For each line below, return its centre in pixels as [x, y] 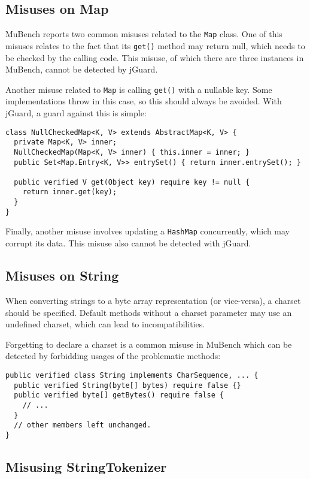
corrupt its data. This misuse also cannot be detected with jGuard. [128, 243]
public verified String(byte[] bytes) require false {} [127, 385]
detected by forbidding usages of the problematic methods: [113, 356]
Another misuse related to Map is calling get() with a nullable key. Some [139, 89]
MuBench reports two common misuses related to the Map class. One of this [144, 34]
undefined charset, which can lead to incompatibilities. [105, 324]
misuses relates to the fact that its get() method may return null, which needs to [155, 45]
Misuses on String [62, 275]
